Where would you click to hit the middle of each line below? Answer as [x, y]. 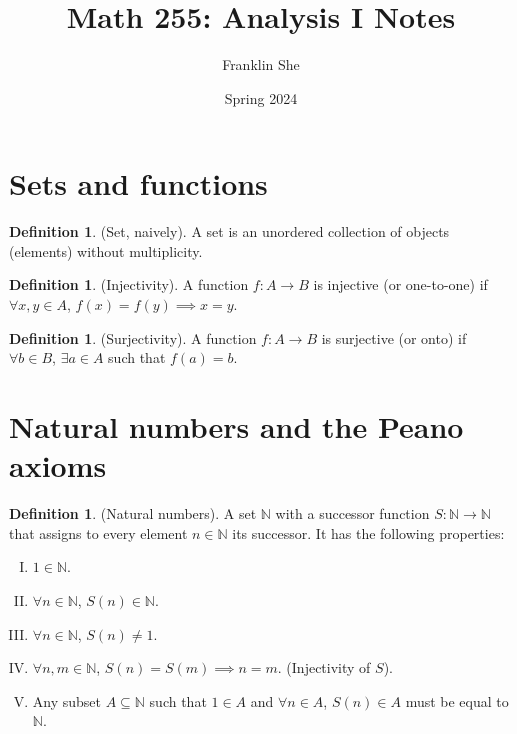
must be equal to [457, 700]
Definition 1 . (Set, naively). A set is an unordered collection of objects [229, 231]
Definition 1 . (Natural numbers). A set [133, 513]
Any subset [67, 700]
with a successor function [352, 513]
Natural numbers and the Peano [236, 426]
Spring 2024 [261, 97]
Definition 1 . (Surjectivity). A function [133, 337]
